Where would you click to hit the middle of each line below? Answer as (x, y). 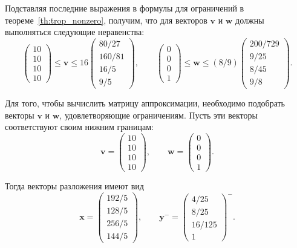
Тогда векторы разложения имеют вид (74, 185)
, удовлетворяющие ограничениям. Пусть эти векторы (158, 115)
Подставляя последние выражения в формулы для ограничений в (125, 8)
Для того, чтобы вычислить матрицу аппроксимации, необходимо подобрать (145, 103)
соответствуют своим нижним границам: (80, 127)
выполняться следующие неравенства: (75, 32)
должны (250, 20)
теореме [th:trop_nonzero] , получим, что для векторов (106, 20)
